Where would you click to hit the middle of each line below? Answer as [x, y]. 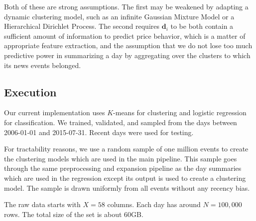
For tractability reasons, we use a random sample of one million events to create [126, 149]
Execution [30, 92]
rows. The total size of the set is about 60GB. [74, 214]
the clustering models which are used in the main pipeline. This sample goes [121, 158]
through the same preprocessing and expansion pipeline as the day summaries [123, 168]
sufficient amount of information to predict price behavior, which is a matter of [125, 36]
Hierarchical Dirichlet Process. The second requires [82, 26]
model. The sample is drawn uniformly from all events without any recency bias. [127, 187]
